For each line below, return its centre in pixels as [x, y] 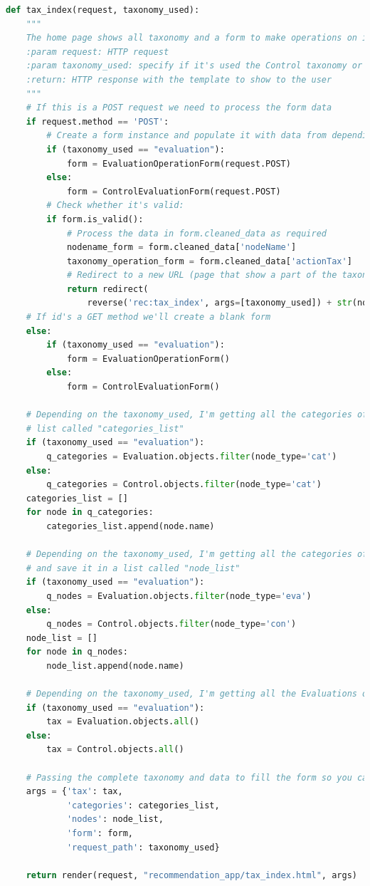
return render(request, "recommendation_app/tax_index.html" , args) [191, 875]
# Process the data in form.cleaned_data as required [197, 233]
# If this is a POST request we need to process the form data [179, 108]
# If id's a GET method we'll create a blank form [148, 317]
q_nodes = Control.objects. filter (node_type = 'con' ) [171, 624]
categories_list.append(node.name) [131, 526]
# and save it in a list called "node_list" [133, 568]
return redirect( [107, 289]
